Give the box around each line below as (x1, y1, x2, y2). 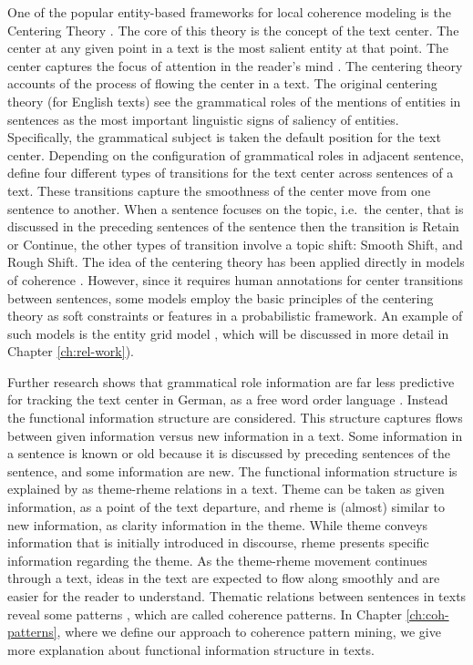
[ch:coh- (406, 604, 449, 623)
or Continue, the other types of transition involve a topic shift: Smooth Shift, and (7, 234, 463, 253)
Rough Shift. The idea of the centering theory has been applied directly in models (7, 252, 465, 271)
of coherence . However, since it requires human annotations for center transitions (7, 270, 463, 289)
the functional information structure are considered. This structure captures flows (7, 408, 463, 427)
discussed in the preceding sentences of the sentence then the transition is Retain (7, 217, 459, 236)
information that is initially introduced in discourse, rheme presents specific (7, 533, 429, 552)
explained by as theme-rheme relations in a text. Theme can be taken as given (7, 479, 445, 498)
